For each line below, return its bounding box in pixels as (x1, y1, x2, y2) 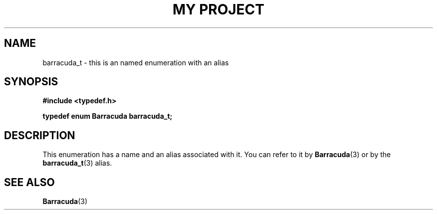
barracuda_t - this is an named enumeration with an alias (42, 58, 229, 67)
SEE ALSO (4, 176, 55, 189)
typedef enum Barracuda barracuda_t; (42, 112, 173, 121)
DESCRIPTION (4, 129, 75, 142)
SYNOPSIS (4, 75, 58, 88)
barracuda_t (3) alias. (42, 159, 112, 168)
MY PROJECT (172, 1, 265, 18)
